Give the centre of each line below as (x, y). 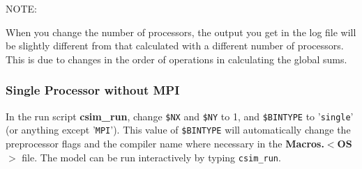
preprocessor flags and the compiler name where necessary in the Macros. (165, 143)
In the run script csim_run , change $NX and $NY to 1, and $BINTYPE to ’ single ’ (180, 116)
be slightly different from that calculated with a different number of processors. (175, 46)
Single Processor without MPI (93, 90)
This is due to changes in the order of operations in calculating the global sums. (176, 59)
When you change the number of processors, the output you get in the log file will (181, 32)
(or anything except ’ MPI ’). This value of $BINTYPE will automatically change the (178, 130)
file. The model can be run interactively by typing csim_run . (151, 157)
